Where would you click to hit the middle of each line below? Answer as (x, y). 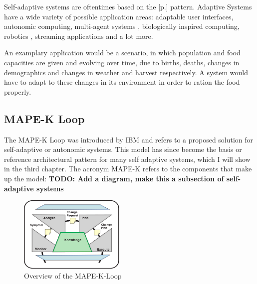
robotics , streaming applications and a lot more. (79, 36)
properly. (18, 91)
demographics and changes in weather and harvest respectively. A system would (126, 72)
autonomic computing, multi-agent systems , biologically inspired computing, (122, 26)
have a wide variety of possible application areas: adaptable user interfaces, (119, 16)
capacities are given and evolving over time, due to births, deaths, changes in (122, 62)
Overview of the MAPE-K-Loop (73, 275)
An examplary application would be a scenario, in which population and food (122, 53)
